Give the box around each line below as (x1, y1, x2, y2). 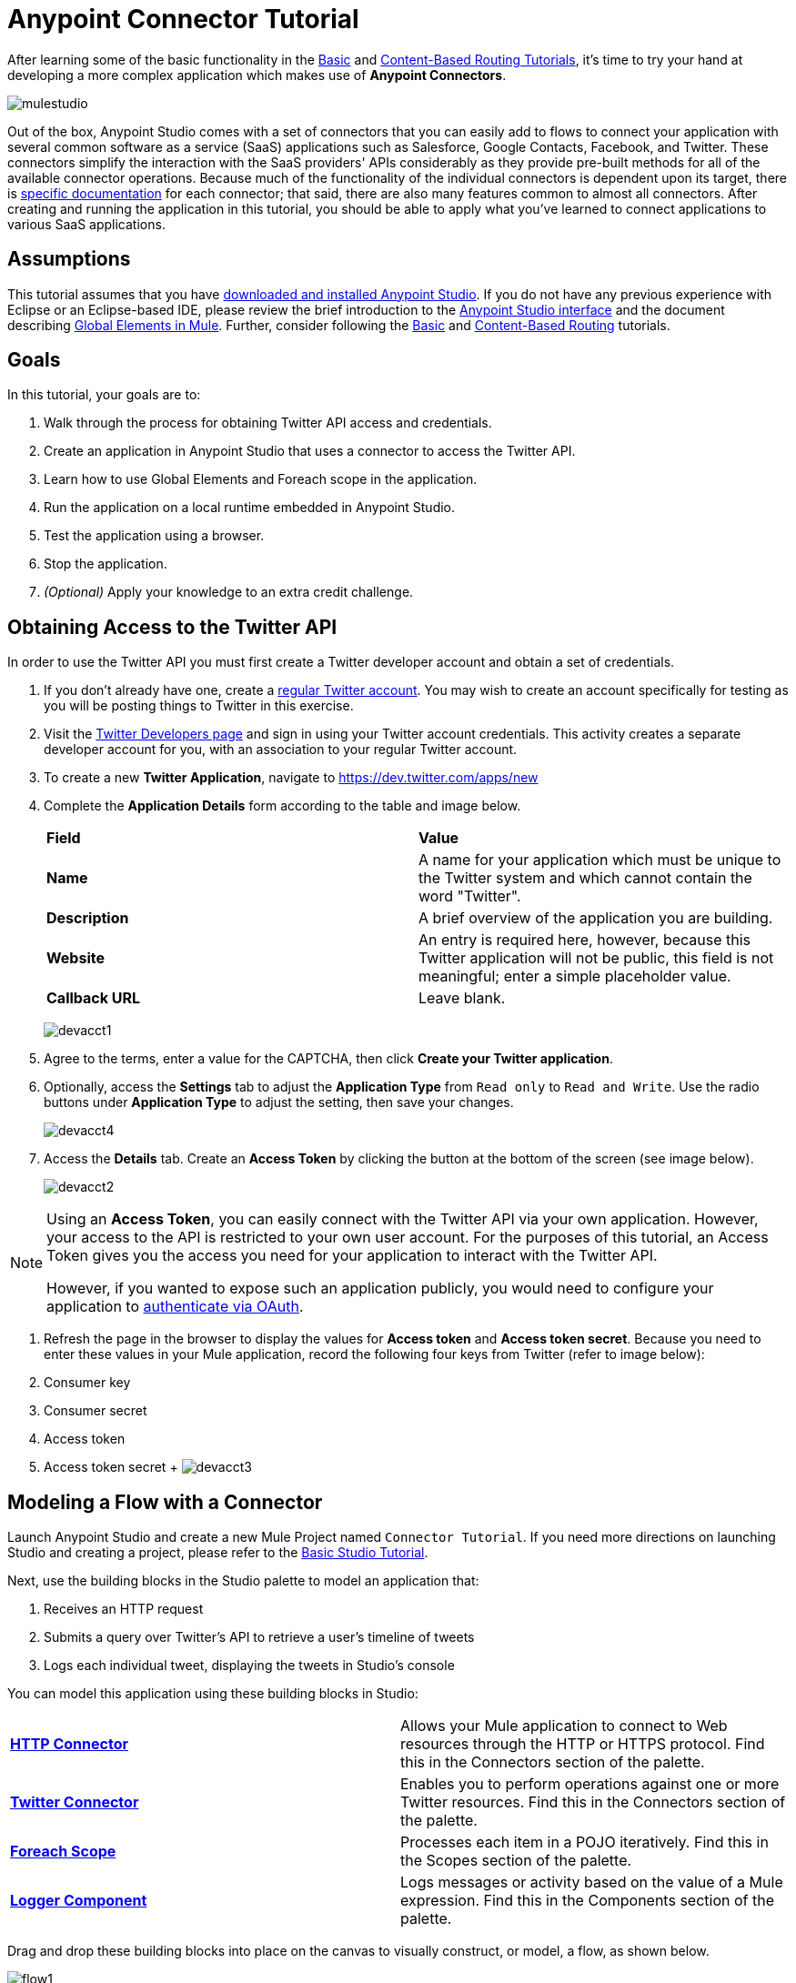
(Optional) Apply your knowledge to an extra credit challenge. (44, 584, 414, 600)
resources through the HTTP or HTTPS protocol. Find (400, 1735, 765, 1754)
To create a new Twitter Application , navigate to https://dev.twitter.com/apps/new (44, 770, 539, 786)
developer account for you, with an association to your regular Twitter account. (44, 741, 518, 758)
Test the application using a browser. (44, 528, 265, 544)
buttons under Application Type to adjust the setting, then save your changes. (44, 1094, 514, 1111)
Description (46, 909, 129, 928)
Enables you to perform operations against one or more (400, 1775, 780, 1794)
